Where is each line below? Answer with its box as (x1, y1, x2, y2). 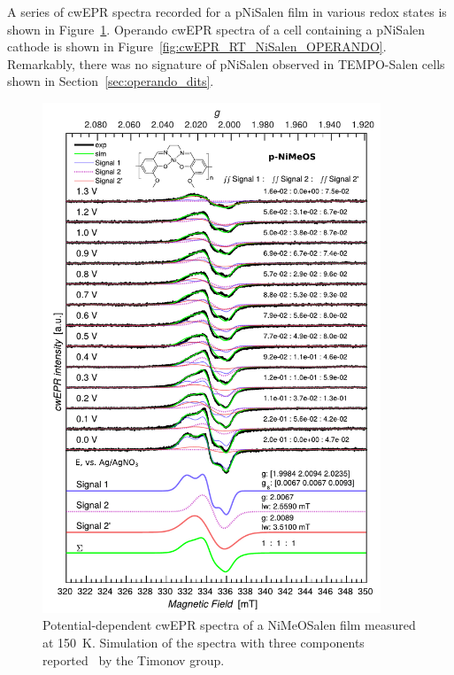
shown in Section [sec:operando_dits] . (7, 72, 214, 90)
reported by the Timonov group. (42, 650, 225, 669)
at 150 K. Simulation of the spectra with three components (42, 632, 365, 651)
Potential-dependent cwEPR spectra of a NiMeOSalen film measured (42, 616, 416, 634)
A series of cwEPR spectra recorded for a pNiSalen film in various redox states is (7, 3, 447, 20)
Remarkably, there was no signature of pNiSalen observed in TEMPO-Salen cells (7, 54, 445, 73)
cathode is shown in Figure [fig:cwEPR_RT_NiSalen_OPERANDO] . (7, 37, 387, 56)
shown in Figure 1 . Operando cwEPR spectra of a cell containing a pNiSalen (7, 19, 426, 38)
